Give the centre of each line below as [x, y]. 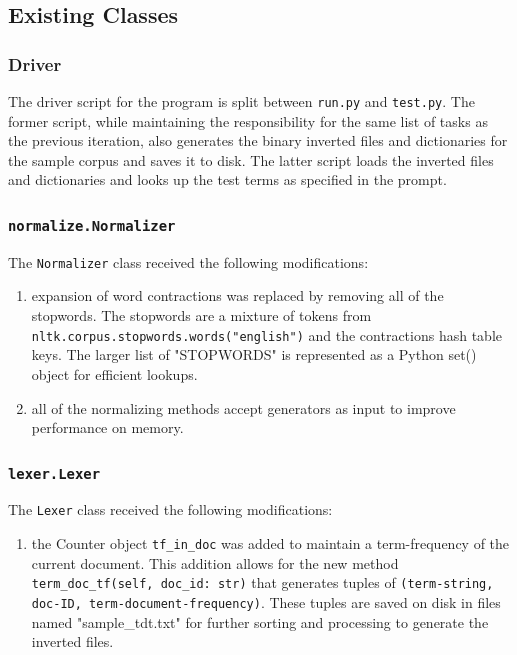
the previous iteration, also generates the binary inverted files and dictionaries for [258, 140]
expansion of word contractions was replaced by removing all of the [237, 295]
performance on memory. [107, 427]
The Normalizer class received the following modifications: [188, 261]
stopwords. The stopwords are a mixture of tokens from [201, 315]
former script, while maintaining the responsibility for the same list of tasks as [248, 120]
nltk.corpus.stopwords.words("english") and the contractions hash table [266, 334]
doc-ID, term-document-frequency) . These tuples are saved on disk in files [266, 602]
